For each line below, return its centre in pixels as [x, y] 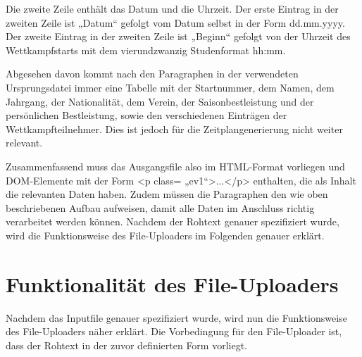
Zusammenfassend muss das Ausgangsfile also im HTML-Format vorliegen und [175, 166]
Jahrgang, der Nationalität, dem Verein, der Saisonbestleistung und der [160, 101]
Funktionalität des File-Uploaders [172, 283]
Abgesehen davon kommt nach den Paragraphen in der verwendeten [152, 74]
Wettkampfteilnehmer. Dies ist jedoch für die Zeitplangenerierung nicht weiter [174, 129]
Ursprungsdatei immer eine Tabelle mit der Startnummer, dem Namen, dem [170, 87]
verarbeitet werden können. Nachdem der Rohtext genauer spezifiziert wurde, [173, 221]
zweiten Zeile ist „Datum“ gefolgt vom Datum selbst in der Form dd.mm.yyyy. [175, 22]
